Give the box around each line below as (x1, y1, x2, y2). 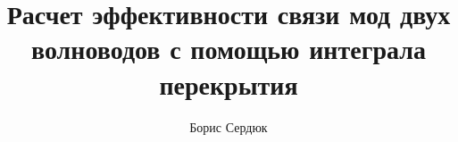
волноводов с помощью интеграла (31, 30, 426, 67)
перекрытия (159, 65, 298, 102)
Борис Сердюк (189, 117, 268, 136)
